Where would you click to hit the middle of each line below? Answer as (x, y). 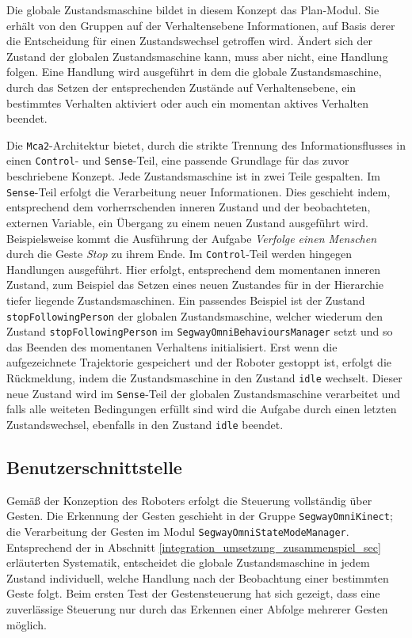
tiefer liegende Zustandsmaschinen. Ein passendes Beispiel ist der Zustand (186, 300)
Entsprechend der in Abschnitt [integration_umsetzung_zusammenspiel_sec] (194, 547)
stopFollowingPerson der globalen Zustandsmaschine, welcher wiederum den (195, 315)
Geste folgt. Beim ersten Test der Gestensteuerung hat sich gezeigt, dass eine (193, 593)
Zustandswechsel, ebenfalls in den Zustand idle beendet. (145, 424)
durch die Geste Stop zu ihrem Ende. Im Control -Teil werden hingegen (179, 254)
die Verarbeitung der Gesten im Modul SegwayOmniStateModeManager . (178, 532)
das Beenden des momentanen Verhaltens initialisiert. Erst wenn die (172, 346)
